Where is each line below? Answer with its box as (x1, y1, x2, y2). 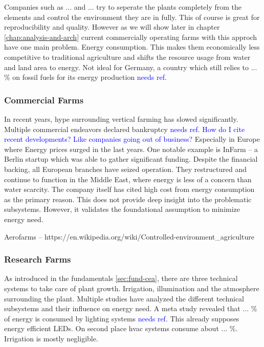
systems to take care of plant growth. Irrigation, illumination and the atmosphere (4, 283, 259, 293)
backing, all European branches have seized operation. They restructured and (4, 163, 247, 174)
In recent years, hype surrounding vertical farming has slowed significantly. (4, 113, 238, 124)
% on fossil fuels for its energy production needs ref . (4, 72, 167, 82)
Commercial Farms (4, 93, 84, 106)
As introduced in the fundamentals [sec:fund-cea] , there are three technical (4, 273, 238, 284)
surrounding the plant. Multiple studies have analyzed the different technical (4, 293, 244, 303)
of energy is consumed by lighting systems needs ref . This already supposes (4, 313, 239, 323)
